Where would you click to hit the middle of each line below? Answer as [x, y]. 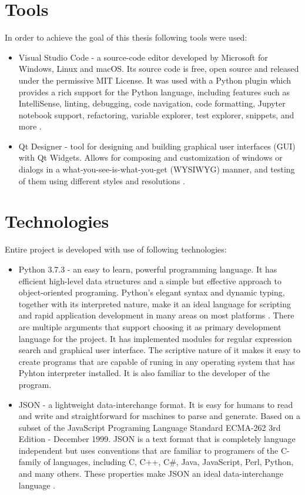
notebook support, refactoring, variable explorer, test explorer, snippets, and [156, 114]
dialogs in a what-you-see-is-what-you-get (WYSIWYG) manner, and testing [157, 169]
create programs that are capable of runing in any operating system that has [157, 361]
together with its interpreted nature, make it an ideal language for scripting [155, 303]
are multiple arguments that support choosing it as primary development [150, 326]
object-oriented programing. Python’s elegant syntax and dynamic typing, [152, 292]
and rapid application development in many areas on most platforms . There [156, 315]
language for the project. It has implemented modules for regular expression [155, 338]
